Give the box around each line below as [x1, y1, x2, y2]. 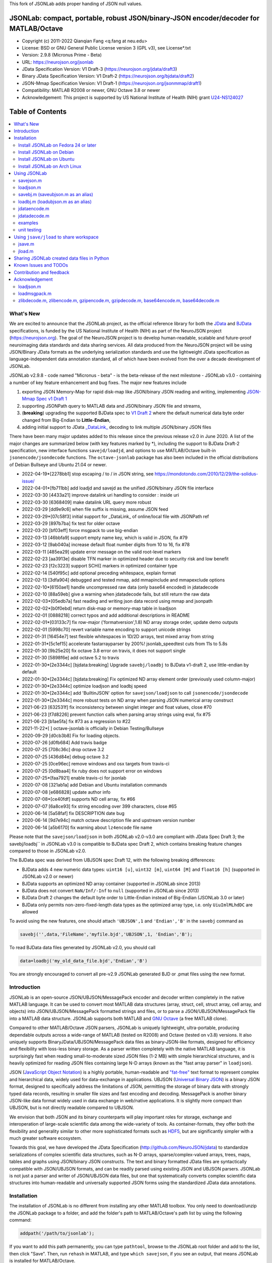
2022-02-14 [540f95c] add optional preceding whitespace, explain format [22, 570, 176, 576]
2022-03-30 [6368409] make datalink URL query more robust [22, 499, 152, 505]
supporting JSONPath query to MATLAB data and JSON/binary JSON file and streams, [22, 403, 201, 409]
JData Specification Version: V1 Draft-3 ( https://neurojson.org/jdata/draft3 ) [22, 66, 177, 72]
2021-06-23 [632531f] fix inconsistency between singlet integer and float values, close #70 [22, 704, 212, 710]
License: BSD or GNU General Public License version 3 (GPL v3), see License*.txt [22, 44, 191, 51]
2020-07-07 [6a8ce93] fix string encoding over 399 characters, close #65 [22, 803, 177, 809]
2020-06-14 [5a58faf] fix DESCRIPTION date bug [22, 810, 125, 816]
